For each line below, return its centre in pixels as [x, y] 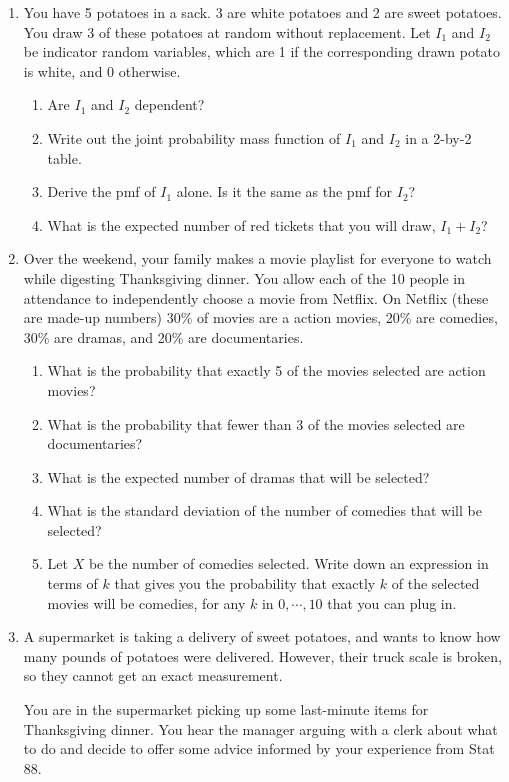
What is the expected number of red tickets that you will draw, [241, 224]
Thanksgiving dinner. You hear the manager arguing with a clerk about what [260, 728]
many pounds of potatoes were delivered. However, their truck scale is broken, [262, 655]
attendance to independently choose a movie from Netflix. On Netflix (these [256, 297]
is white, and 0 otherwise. [102, 70]
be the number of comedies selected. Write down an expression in [288, 563]
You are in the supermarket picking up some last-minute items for [226, 709]
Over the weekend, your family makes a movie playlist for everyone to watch [257, 258]
